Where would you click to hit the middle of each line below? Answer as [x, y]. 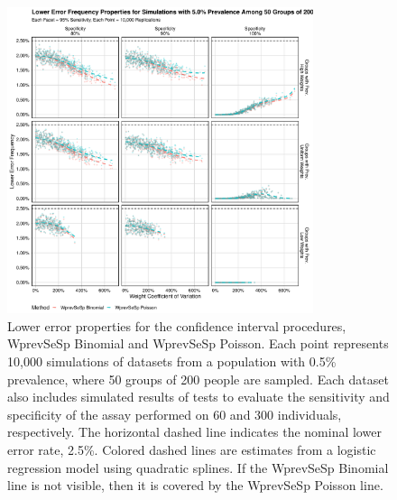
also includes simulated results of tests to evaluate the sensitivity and [198, 397]
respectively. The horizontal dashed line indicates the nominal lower [194, 432]
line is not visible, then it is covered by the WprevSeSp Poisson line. [195, 485]
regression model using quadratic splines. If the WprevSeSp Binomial [198, 467]
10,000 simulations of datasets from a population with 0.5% [172, 361]
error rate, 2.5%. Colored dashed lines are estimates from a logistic [192, 449]
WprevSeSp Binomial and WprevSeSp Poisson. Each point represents [198, 343]
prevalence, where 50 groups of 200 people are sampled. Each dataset [198, 379]
